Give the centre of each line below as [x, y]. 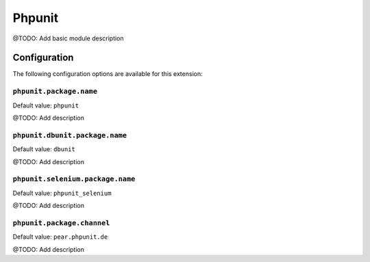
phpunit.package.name [55, 91]
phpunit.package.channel [61, 223]
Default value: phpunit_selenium [62, 193]
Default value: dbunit [44, 149]
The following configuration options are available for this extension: [108, 74]
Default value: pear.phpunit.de [60, 237]
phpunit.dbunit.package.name [70, 135]
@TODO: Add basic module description [68, 38]
